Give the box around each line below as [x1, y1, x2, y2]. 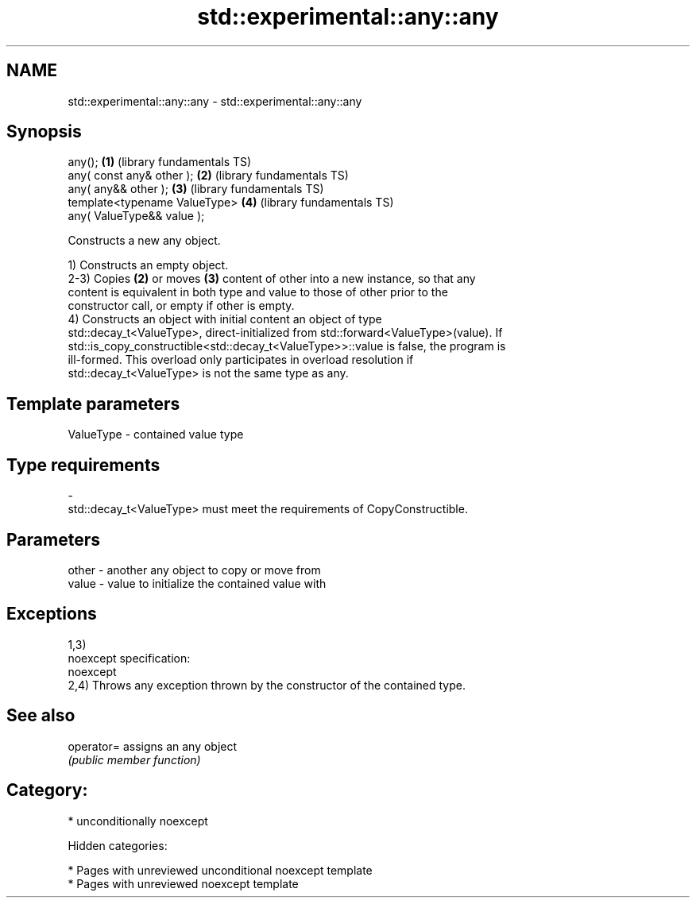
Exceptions [6, 604, 97, 624]
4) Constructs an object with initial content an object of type [68, 312, 382, 326]
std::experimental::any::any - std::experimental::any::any [68, 94, 362, 108]
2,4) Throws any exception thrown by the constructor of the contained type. [68, 678, 466, 692]
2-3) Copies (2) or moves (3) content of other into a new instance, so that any [68, 272, 476, 286]
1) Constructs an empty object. [68, 258, 229, 272]
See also [6, 705, 75, 726]
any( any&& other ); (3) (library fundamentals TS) [68, 182, 324, 196]
